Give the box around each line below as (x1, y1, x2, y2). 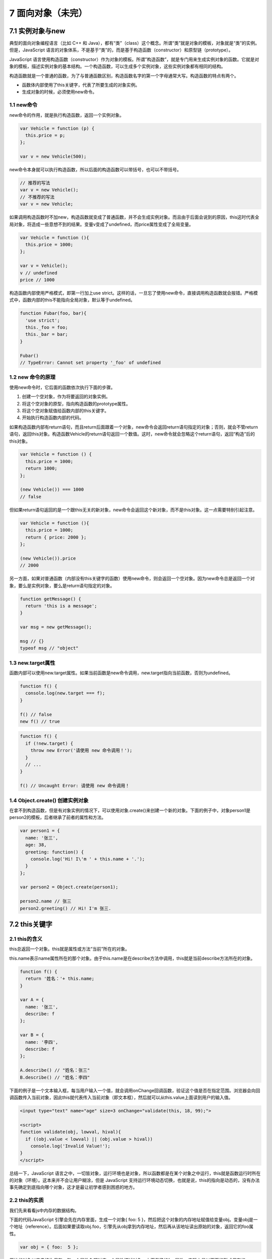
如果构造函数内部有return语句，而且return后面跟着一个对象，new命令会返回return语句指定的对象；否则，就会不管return (9, 424, 258, 430)
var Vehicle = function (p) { (20, 125, 95, 131)
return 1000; (25, 466, 57, 471)
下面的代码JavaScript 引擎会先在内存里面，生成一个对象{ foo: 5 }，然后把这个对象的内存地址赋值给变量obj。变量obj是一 (9, 1217, 258, 1222)
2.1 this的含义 (9, 936, 43, 942)
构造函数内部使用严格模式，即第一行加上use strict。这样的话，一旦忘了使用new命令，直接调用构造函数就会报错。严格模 (9, 290, 258, 296)
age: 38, (25, 842, 47, 848)
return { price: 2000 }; (25, 534, 87, 540)
